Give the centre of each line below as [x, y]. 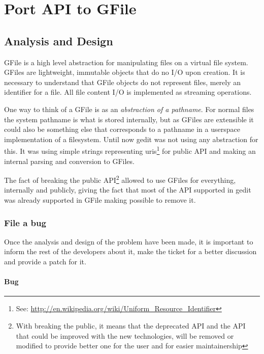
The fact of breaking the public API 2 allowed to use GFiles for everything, [120, 179]
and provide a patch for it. [45, 262]
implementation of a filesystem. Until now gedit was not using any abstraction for [131, 139]
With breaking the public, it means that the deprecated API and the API [131, 325]
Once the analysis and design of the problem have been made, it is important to [129, 241]
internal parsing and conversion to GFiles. [69, 161]
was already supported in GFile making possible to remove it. [100, 200]
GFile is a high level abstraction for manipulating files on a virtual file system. [126, 62]
